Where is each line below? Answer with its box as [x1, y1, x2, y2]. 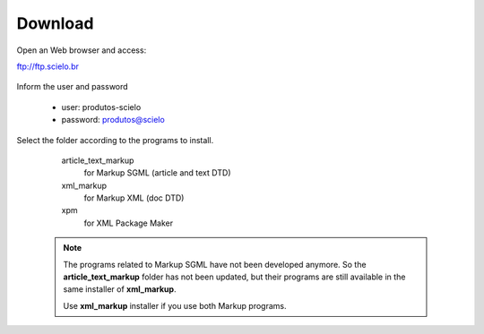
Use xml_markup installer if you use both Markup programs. [63, 300, 287, 311]
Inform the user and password [16, 81, 129, 92]
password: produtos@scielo [61, 115, 165, 125]
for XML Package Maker [83, 218, 174, 228]
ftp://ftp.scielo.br [16, 61, 80, 72]
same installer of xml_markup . [63, 284, 177, 295]
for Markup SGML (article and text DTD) [83, 167, 231, 178]
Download [16, 13, 94, 33]
